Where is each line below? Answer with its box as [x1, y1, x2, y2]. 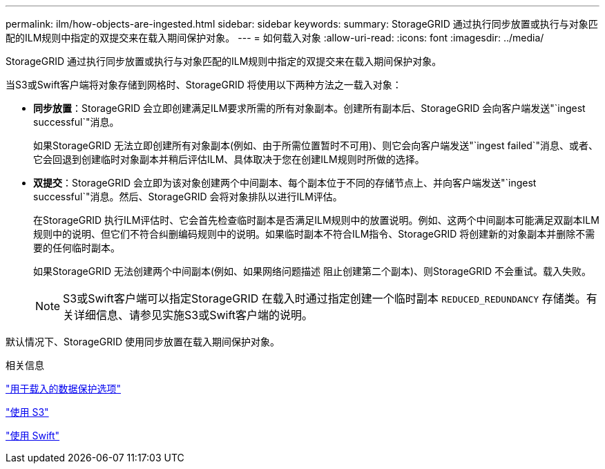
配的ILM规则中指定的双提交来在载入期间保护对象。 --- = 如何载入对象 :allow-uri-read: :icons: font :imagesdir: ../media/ [6, 32, 544, 44]
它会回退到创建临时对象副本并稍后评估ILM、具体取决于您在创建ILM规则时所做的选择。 [33, 153, 425, 165]
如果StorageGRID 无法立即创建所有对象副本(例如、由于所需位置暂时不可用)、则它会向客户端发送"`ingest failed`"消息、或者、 [33, 140, 598, 151]
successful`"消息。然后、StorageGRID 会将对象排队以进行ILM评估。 [33, 191, 343, 202]
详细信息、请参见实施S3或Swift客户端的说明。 [74, 308, 314, 322]
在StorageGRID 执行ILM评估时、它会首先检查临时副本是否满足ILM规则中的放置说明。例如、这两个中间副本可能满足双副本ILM [33, 214, 599, 226]
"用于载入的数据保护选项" [6, 383, 122, 394]
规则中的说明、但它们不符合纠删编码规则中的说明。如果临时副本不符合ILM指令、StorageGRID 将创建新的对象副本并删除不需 [33, 228, 595, 240]
